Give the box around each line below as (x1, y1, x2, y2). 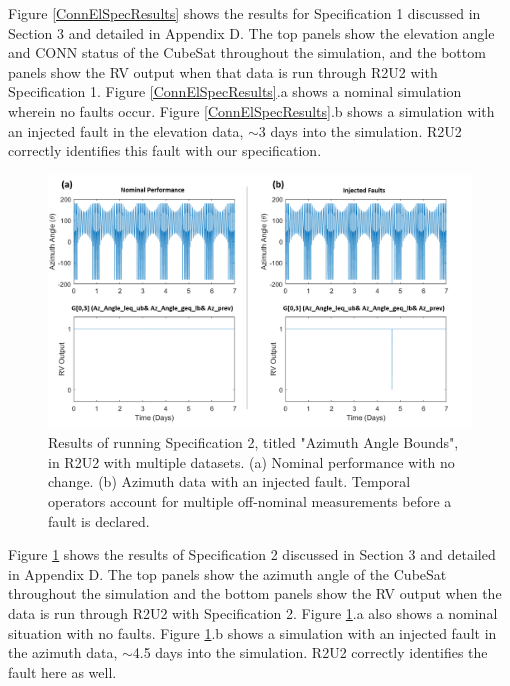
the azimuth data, (8, 642, 118, 663)
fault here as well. (8, 661, 117, 682)
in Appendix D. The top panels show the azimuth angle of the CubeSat (8, 563, 447, 584)
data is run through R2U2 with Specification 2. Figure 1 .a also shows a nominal (8, 602, 498, 623)
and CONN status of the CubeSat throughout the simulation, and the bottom (8, 42, 486, 63)
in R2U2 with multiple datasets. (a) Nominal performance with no (48, 451, 455, 472)
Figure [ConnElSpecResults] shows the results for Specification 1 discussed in (8, 3, 481, 23)
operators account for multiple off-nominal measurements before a (48, 490, 452, 511)
